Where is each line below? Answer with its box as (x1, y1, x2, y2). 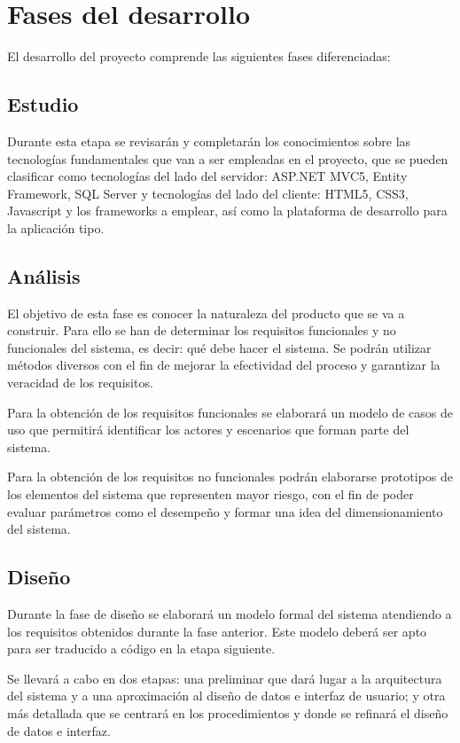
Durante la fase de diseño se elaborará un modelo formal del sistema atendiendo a (7, 605, 452, 623)
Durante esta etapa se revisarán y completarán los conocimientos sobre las (7, 131, 411, 150)
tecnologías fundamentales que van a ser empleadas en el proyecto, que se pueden (7, 149, 448, 168)
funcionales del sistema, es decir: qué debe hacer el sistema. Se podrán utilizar (7, 338, 432, 356)
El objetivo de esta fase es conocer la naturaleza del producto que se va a (7, 303, 405, 322)
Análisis (7, 262, 81, 289)
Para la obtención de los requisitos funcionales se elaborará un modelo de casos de (7, 403, 453, 421)
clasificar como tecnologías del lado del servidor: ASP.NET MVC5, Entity (7, 167, 408, 185)
